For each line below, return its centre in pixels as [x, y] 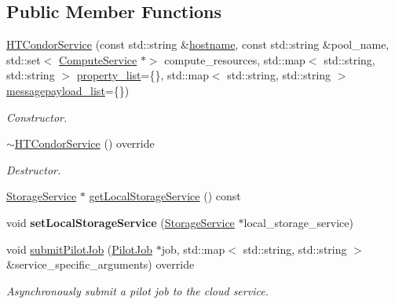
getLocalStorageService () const [165, 196]
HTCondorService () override [84, 143]
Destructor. [34, 169]
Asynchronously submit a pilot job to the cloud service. [137, 290]
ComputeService [98, 59]
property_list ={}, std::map [143, 75]
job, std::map [193, 249]
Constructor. [37, 117]
